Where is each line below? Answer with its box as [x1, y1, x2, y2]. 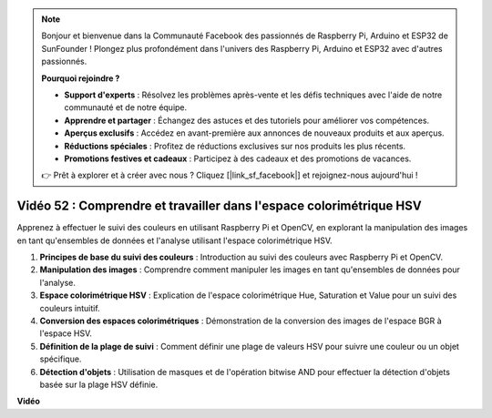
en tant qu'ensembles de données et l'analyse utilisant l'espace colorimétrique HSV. [16, 235, 333, 246]
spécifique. [39, 353, 82, 364]
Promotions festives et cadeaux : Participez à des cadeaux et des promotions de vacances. [64, 153, 412, 164]
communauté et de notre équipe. [64, 102, 188, 113]
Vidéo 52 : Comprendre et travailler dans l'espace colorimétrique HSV [16, 199, 423, 214]
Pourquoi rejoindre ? [41, 73, 120, 84]
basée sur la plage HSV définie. [39, 379, 159, 390]
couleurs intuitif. [39, 302, 100, 313]
